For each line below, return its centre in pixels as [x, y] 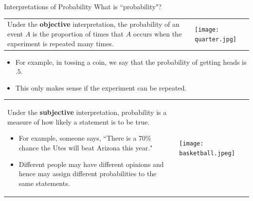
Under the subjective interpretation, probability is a [87, 112]
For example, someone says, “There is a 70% [85, 138]
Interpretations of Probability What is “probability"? [83, 6]
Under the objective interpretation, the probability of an [93, 24]
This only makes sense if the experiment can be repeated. [101, 87]
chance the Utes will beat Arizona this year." [86, 147]
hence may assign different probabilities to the [88, 174]
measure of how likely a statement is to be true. [79, 121]
